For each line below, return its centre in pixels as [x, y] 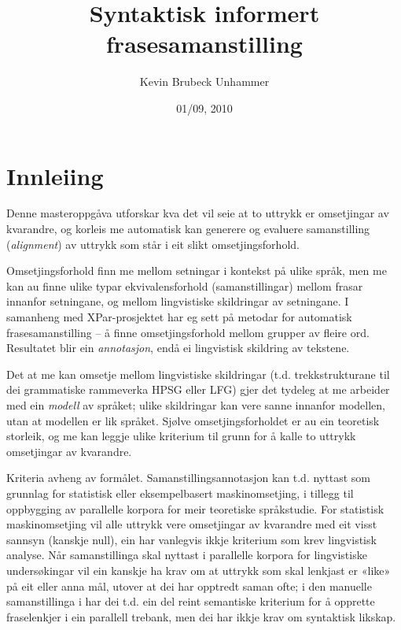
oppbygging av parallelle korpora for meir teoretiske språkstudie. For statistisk [195, 508]
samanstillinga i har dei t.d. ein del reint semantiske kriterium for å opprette [191, 601]
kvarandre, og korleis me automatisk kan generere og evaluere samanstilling [188, 229]
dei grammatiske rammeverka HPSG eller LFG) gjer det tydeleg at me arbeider [198, 389]
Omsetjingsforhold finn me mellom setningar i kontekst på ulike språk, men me [197, 271]
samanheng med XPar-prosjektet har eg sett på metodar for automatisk [179, 317]
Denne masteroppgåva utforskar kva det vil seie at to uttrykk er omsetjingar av [198, 213]
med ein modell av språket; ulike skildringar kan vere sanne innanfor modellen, [196, 404]
